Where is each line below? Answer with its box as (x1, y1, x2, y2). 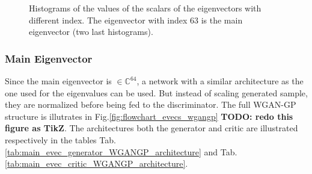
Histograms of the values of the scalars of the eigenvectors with (29, 2, 262, 14)
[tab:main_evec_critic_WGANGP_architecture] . (5, 157, 188, 170)
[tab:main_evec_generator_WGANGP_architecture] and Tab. (5, 145, 237, 158)
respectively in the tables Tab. (5, 133, 116, 146)
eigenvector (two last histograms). (29, 25, 153, 38)
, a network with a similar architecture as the (136, 75, 304, 87)
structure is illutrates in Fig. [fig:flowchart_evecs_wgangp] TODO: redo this (5, 110, 293, 122)
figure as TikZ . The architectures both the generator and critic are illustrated (5, 122, 298, 134)
